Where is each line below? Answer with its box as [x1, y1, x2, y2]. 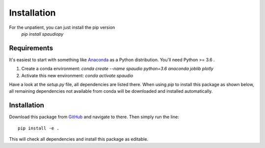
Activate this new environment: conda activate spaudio [21, 72, 133, 78]
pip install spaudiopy [21, 31, 64, 37]
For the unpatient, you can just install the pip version [9, 24, 115, 30]
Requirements [9, 44, 53, 52]
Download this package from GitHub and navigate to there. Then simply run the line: [9, 114, 179, 120]
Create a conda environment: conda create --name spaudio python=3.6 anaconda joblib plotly [21, 66, 213, 72]
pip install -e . [18, 125, 59, 131]
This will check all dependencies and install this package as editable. [9, 136, 149, 142]
